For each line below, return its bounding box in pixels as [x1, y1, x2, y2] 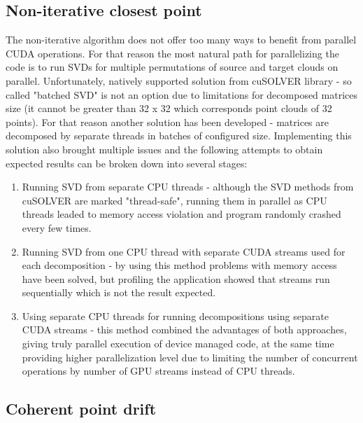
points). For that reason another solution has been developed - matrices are [6, 114, 329, 129]
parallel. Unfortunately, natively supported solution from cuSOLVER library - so [6, 73, 352, 88]
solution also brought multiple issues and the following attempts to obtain [6, 141, 323, 156]
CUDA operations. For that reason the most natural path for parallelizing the [6, 46, 339, 60]
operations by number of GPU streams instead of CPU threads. [22, 363, 295, 378]
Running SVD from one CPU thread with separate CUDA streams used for [22, 244, 346, 258]
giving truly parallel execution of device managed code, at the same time [22, 336, 334, 351]
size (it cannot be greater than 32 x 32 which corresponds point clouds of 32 [6, 101, 332, 116]
